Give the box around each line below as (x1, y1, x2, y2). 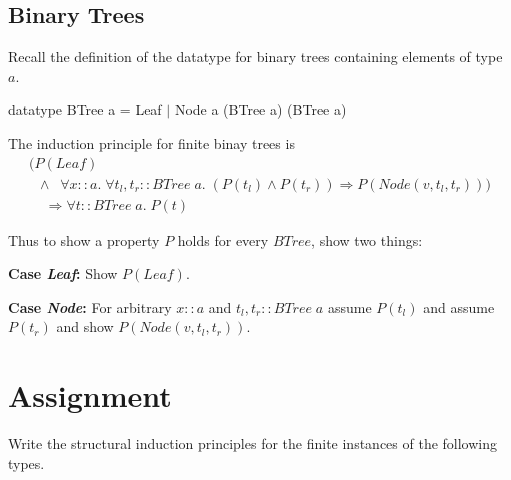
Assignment (8, 375, 172, 416)
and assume (423, 296, 495, 317)
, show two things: (311, 229, 423, 250)
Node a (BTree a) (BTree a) (174, 99, 347, 120)
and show (56, 316, 114, 337)
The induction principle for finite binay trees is (8, 132, 295, 153)
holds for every (177, 229, 269, 250)
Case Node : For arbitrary (8, 296, 172, 317)
